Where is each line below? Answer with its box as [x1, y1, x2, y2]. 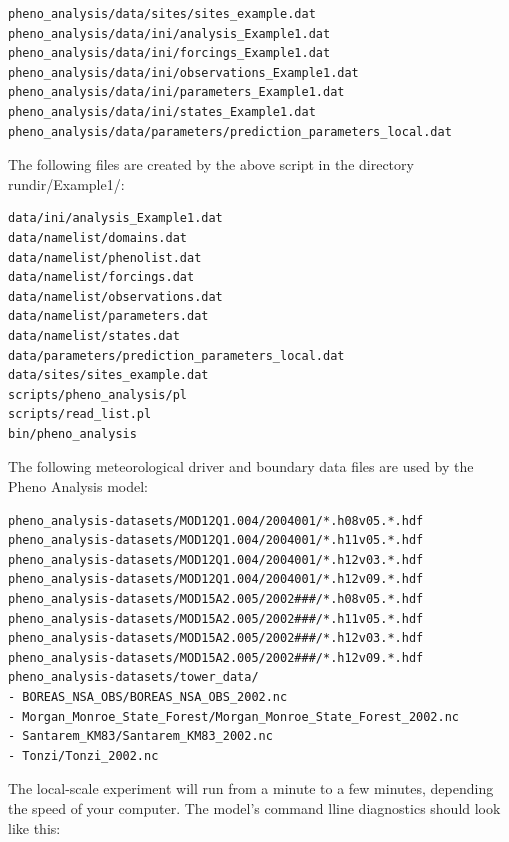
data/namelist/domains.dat [8, 230, 187, 245]
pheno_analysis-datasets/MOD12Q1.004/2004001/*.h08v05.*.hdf [8, 513, 424, 528]
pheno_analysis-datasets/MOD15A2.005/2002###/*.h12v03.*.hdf [8, 631, 424, 646]
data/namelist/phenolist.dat [8, 250, 202, 265]
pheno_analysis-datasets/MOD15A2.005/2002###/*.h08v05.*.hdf [8, 592, 424, 607]
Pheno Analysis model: [8, 476, 148, 497]
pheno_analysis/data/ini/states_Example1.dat [8, 104, 316, 119]
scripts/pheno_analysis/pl [8, 387, 187, 402]
